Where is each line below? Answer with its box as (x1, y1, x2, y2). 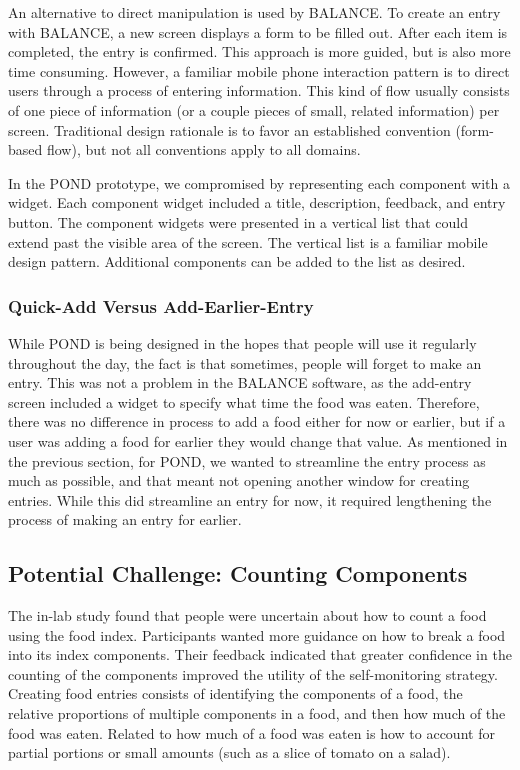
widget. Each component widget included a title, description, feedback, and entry (8, 192, 506, 213)
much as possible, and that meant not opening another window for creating (8, 470, 470, 491)
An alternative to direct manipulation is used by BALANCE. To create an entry (8, 2, 501, 22)
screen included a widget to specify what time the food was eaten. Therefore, (8, 391, 480, 412)
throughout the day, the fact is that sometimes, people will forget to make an (8, 352, 482, 373)
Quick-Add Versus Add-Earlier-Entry (8, 293, 314, 318)
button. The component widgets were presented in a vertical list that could (8, 211, 468, 232)
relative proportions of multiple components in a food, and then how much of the (8, 703, 506, 724)
